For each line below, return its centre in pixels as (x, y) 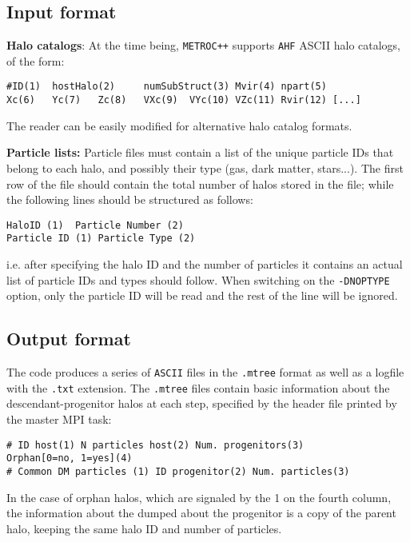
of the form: (36, 60)
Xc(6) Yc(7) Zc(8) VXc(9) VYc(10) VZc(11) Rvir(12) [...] (184, 100)
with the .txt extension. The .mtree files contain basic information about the (198, 387)
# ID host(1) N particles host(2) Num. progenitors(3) (155, 445)
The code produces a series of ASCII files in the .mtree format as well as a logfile (205, 372)
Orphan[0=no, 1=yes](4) (70, 458)
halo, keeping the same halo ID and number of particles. (144, 528)
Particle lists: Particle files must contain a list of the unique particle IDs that (200, 152)
